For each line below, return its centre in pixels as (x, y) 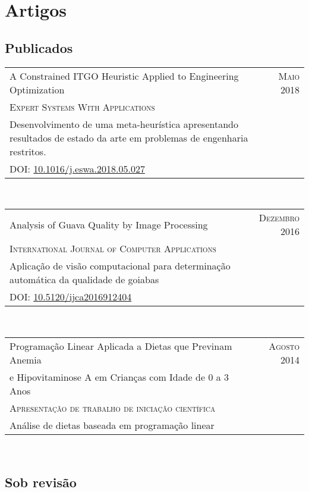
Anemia (26, 359)
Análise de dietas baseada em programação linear (112, 425)
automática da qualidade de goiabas (84, 280)
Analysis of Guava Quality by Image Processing (109, 224)
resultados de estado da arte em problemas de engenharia (129, 137)
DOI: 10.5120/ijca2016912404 (71, 297)
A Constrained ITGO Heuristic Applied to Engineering (124, 76)
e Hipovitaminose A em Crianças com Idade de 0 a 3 (119, 377)
